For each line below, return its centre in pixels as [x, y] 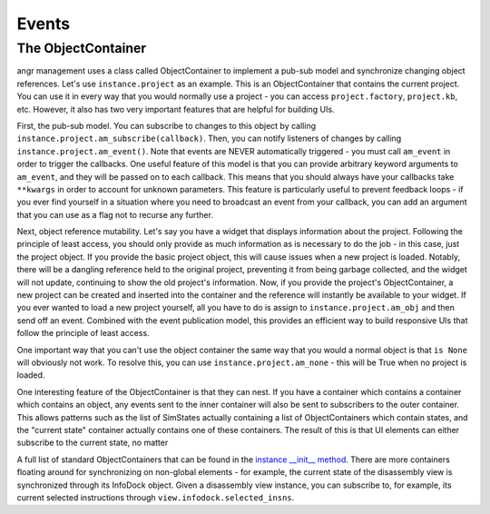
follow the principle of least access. [83, 333]
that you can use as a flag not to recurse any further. [115, 214]
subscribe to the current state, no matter [93, 443]
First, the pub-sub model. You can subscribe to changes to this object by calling [167, 125]
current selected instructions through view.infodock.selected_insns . [156, 497]
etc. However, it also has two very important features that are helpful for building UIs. [176, 109]
